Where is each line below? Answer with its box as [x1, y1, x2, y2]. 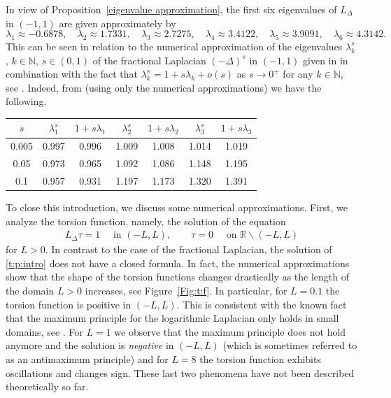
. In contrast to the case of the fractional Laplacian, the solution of [45, 242, 332, 257]
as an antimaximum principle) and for [6, 352, 169, 367]
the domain [6, 283, 55, 298]
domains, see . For [6, 324, 83, 339]
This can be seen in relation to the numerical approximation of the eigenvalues [6, 38, 343, 53]
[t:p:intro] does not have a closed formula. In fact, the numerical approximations [6, 255, 350, 270]
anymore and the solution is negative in [6, 338, 174, 353]
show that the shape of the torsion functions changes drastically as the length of [6, 269, 350, 284]
